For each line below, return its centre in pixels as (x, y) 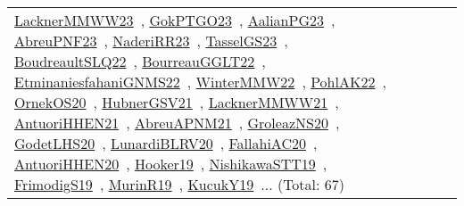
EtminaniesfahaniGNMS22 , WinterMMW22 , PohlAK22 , (200, 82)
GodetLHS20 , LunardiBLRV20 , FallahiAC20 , (166, 143)
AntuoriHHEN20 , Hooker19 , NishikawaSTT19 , (171, 164)
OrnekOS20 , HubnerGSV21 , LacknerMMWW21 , (177, 102)
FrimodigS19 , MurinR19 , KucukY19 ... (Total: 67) (180, 184)
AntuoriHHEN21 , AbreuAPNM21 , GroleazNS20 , (177, 123)
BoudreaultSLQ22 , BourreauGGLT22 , (140, 61)
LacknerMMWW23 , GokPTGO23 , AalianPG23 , (175, 20)
